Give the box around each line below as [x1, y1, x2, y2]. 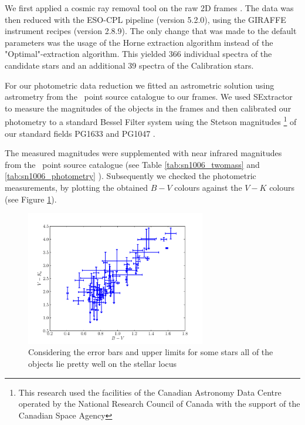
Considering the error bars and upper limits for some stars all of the [28, 346, 273, 358]
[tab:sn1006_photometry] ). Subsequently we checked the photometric [5, 170, 256, 182]
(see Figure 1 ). [5, 193, 57, 205]
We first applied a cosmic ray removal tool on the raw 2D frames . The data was [5, 2, 294, 14]
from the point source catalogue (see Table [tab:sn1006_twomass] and [5, 158, 260, 170]
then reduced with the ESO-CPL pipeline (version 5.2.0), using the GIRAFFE [5, 13, 286, 25]
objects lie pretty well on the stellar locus [28, 357, 177, 369]
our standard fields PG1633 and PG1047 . [5, 127, 155, 139]
